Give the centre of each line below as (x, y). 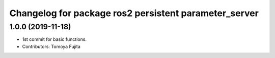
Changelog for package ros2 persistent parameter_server (134, 13)
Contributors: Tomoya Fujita (51, 46)
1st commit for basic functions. (54, 39)
